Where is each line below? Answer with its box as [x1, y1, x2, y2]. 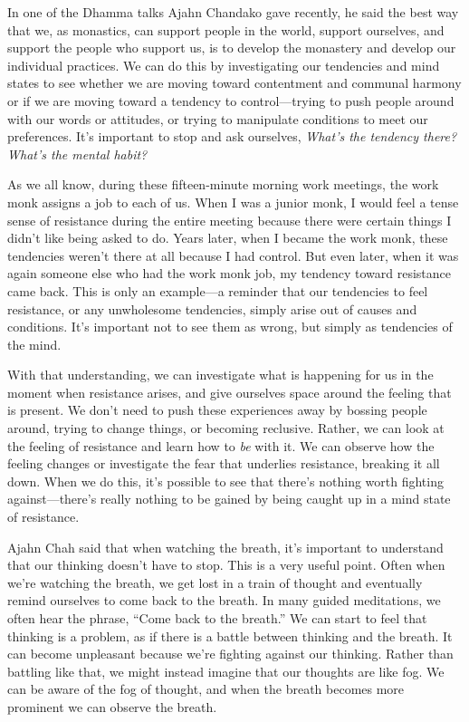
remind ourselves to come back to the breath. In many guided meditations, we [7, 591, 441, 610]
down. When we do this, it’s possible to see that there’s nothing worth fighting [7, 471, 444, 490]
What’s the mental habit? [7, 144, 148, 163]
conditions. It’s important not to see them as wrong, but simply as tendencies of [7, 317, 453, 336]
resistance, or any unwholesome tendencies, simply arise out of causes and [7, 299, 417, 318]
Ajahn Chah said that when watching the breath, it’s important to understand [7, 537, 444, 556]
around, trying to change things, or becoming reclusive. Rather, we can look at [7, 419, 445, 438]
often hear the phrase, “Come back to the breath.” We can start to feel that [7, 609, 427, 627]
